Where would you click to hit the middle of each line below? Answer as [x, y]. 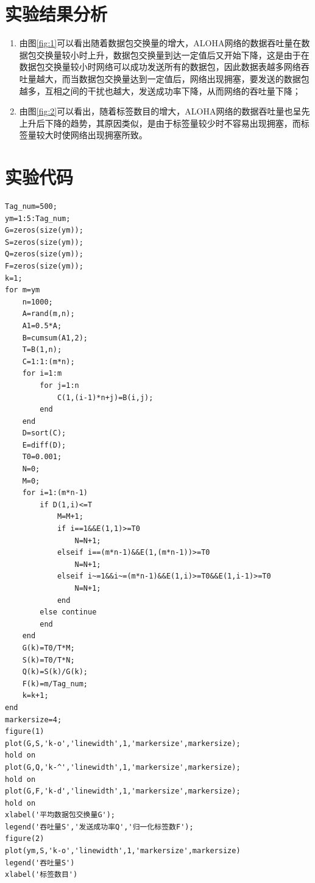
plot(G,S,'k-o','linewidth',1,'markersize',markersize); [123, 743]
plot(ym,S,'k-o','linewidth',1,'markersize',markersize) [123, 851]
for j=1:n [59, 385]
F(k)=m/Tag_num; [55, 684]
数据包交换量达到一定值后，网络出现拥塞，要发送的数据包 [194, 78]
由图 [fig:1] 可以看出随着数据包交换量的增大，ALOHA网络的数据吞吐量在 [160, 43]
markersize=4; [34, 719]
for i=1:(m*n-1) [55, 493]
